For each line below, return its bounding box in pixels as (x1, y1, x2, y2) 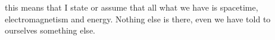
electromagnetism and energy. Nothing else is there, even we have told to (5, 12, 271, 25)
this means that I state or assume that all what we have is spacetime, (5, 1, 258, 13)
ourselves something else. (5, 24, 95, 36)
